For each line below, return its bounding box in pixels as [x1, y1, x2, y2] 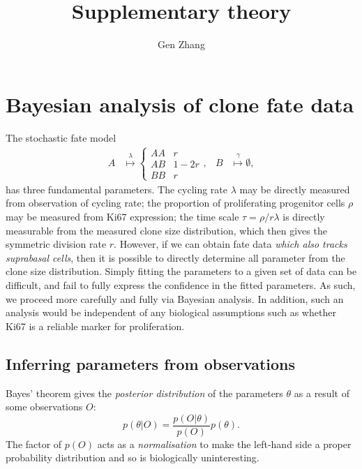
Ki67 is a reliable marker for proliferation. [6, 318, 185, 333]
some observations [6, 399, 83, 414]
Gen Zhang [158, 37, 205, 52]
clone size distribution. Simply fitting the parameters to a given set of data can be [6, 264, 357, 278]
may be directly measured [239, 181, 350, 196]
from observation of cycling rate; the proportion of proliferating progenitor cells [6, 195, 345, 210]
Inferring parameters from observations [6, 352, 296, 374]
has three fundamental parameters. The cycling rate [6, 181, 228, 196]
